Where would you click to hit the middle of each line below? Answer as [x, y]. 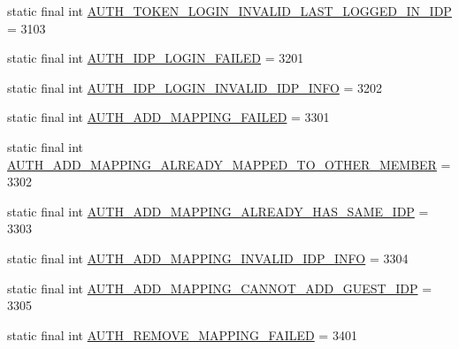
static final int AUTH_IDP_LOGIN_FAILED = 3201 [156, 58]
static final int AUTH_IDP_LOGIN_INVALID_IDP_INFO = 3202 [195, 87]
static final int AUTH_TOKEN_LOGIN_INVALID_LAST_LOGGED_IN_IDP [229, 11]
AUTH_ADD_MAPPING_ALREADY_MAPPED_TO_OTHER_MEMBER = [229, 164]
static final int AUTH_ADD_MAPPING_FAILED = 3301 [168, 117]
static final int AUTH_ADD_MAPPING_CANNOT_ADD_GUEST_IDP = [220, 288]
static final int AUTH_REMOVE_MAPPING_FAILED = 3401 [182, 334]
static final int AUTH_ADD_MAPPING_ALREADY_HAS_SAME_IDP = [218, 211]
